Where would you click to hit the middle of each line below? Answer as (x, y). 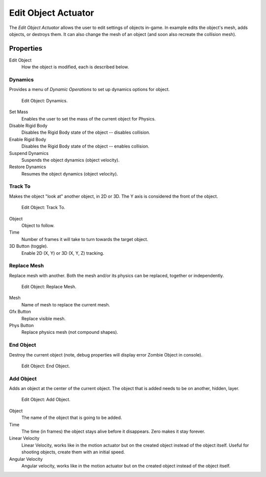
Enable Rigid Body (28, 139)
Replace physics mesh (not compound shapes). (70, 332)
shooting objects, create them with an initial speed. (73, 452)
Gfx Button (20, 312)
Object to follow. (38, 225)
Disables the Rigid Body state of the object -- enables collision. (85, 146)
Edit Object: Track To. (43, 208)
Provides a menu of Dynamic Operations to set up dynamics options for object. (89, 89)
